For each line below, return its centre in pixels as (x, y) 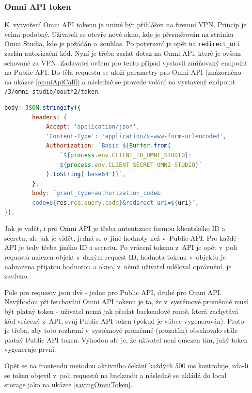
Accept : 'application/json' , (93, 127)
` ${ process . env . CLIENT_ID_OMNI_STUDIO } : (126, 156)
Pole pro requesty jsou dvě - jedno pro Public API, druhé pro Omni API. (113, 292)
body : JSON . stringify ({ (43, 108)
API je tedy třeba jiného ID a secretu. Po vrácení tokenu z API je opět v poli (121, 247)
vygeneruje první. (30, 349)
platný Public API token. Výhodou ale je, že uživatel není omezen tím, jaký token (126, 339)
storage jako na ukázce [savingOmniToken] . (69, 385)
